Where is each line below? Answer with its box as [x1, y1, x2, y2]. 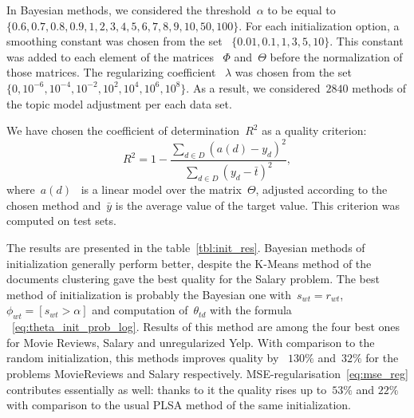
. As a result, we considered [186, 79, 321, 96]
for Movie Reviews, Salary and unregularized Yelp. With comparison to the [6, 333, 375, 350]
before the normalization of [270, 48, 403, 65]
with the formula [210, 302, 292, 318]
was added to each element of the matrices [6, 48, 214, 65]
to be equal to [267, 2, 336, 18]
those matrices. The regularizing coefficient [6, 64, 216, 81]
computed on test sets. [6, 212, 116, 229]
